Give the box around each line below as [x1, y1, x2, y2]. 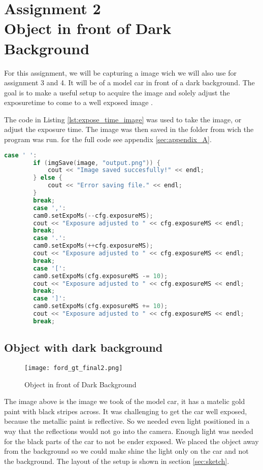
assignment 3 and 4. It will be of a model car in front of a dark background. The [4, 77, 255, 88]
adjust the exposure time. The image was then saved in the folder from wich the [4, 124, 254, 135]
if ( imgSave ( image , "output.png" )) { [33, 159, 160, 166]
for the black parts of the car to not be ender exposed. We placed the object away [4, 435, 259, 446]
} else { [33, 174, 62, 182]
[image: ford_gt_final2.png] [24, 364, 123, 372]
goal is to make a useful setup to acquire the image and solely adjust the [4, 87, 230, 97]
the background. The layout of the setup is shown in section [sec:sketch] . [4, 455, 229, 466]
